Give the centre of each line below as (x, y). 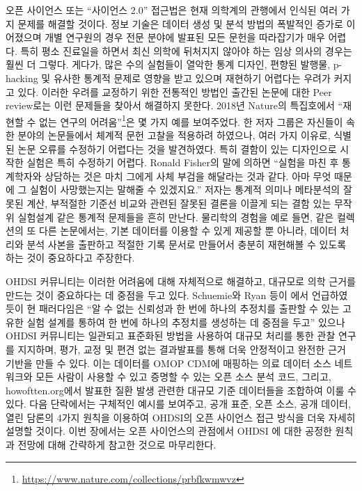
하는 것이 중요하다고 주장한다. (70, 258)
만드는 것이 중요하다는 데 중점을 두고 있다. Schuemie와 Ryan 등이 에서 (157, 295)
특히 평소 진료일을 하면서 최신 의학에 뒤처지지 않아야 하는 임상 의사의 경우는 (186, 50)
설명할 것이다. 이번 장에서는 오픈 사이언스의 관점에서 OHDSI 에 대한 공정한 (169, 431)
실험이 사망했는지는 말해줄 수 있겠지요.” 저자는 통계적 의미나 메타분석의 (185, 190)
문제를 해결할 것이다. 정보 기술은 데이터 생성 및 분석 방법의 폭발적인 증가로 (180, 23)
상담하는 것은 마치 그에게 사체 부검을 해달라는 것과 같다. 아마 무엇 (188, 176)
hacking (22, 78)
